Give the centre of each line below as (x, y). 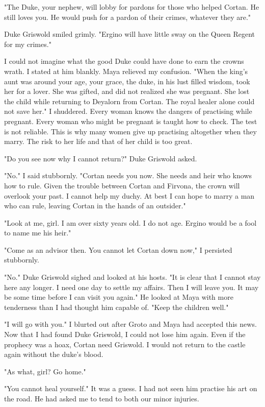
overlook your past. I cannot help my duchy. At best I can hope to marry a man (129, 195)
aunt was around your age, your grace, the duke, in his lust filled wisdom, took (127, 81)
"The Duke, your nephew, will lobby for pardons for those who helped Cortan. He (132, 7)
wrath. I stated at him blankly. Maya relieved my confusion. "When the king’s (126, 71)
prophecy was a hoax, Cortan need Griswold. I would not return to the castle (125, 344)
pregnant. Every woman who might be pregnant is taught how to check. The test (131, 121)
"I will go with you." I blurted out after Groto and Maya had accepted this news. (130, 324)
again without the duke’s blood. (54, 354)
